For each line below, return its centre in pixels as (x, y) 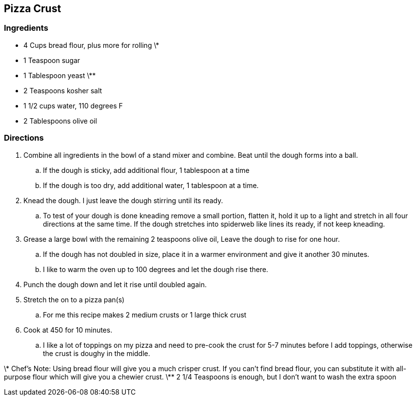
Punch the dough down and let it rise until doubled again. (115, 284)
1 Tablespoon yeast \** (60, 75)
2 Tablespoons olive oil (60, 121)
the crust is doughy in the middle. (97, 353)
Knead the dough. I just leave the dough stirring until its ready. (123, 200)
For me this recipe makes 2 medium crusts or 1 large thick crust (145, 315)
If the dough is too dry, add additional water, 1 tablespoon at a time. (151, 185)
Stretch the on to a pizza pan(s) (74, 299)
